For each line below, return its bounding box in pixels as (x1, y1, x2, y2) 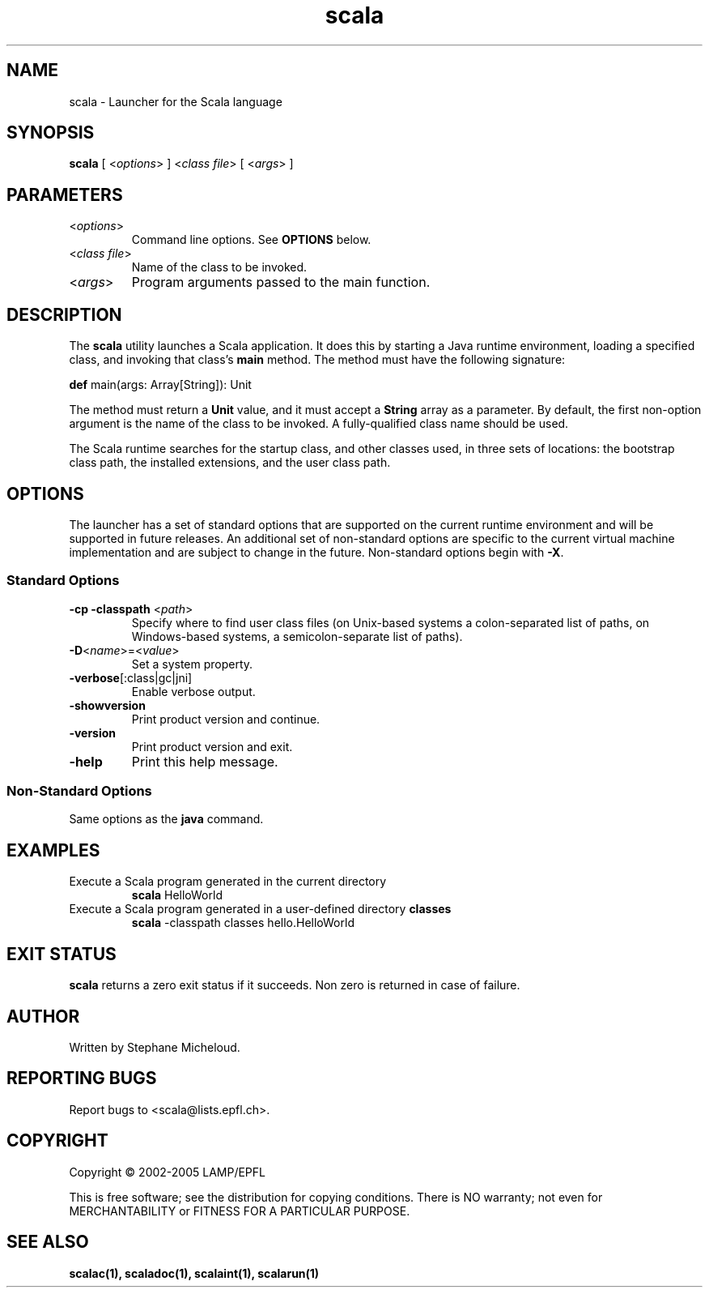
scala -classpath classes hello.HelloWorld (131, 916, 354, 930)
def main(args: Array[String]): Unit (69, 378, 252, 392)
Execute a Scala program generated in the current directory (69, 874, 387, 889)
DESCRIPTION (6, 304, 122, 325)
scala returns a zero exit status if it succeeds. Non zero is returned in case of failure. (69, 978, 520, 993)
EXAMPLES (6, 839, 100, 861)
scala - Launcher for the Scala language (69, 94, 282, 109)
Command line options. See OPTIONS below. (131, 233, 371, 247)
